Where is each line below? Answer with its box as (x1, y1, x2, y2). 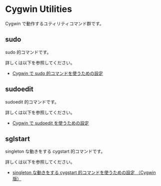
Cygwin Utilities (5, 3, 72, 15)
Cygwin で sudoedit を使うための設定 (12, 120, 89, 126)
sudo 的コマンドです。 (5, 49, 51, 55)
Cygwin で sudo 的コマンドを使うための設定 (12, 70, 103, 76)
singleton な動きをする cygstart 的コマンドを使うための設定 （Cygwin (12, 170, 156, 176)
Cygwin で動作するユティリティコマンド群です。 (5, 20, 104, 26)
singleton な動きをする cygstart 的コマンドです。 (5, 148, 106, 155)
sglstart (5, 134, 30, 143)
